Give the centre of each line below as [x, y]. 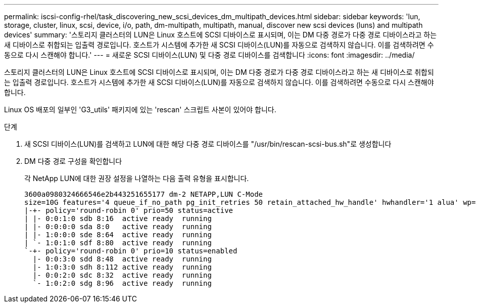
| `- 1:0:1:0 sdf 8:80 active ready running [118, 243]
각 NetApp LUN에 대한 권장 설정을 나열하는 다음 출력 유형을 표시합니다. [137, 178]
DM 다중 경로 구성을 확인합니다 [73, 161]
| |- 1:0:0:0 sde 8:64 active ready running [118, 235]
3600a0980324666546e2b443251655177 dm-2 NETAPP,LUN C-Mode [144, 194]
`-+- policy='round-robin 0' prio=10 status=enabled [131, 251]
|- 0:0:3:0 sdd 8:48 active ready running [122, 259]
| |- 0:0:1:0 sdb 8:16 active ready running [118, 218]
